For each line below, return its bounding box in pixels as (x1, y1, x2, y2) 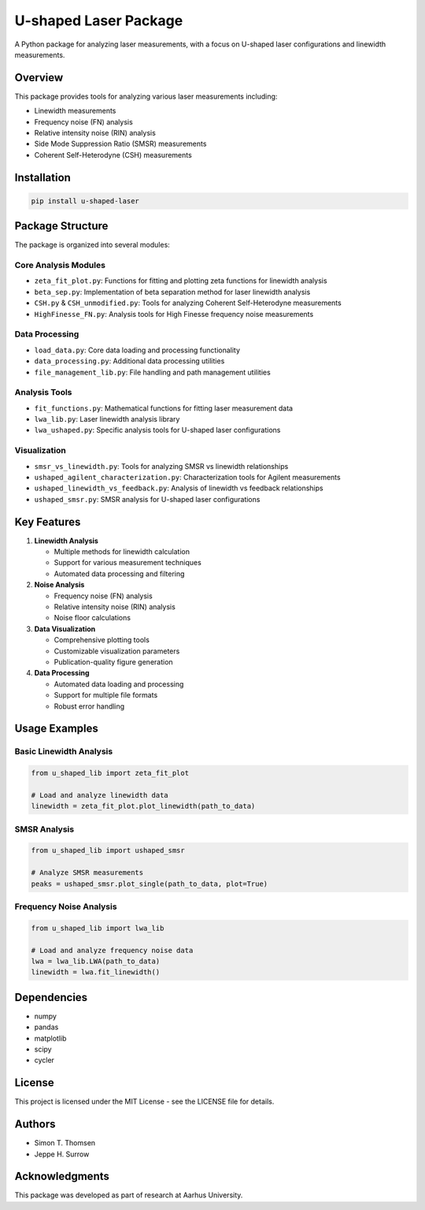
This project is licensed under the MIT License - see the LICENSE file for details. (14, 1096, 275, 1107)
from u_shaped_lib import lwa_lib (31, 923, 164, 933)
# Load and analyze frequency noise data (31, 946, 194, 955)
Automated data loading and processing (54, 679, 184, 689)
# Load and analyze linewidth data (31, 791, 168, 799)
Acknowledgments (14, 1170, 110, 1183)
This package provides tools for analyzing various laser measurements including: (14, 91, 278, 101)
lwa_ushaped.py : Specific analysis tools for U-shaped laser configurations (34, 426, 281, 435)
